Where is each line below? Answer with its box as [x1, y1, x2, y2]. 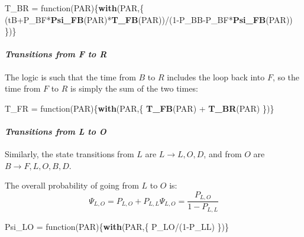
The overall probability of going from [5, 179, 139, 191]
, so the [272, 70, 300, 83]
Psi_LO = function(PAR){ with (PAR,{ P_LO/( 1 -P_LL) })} [5, 220, 229, 232]
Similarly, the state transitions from [5, 148, 134, 160]
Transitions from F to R [5, 48, 107, 60]
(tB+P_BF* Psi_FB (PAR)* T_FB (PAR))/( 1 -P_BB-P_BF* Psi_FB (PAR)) [5, 13, 293, 25]
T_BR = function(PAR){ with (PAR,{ [5, 2, 144, 14]
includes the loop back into [167, 70, 265, 83]
